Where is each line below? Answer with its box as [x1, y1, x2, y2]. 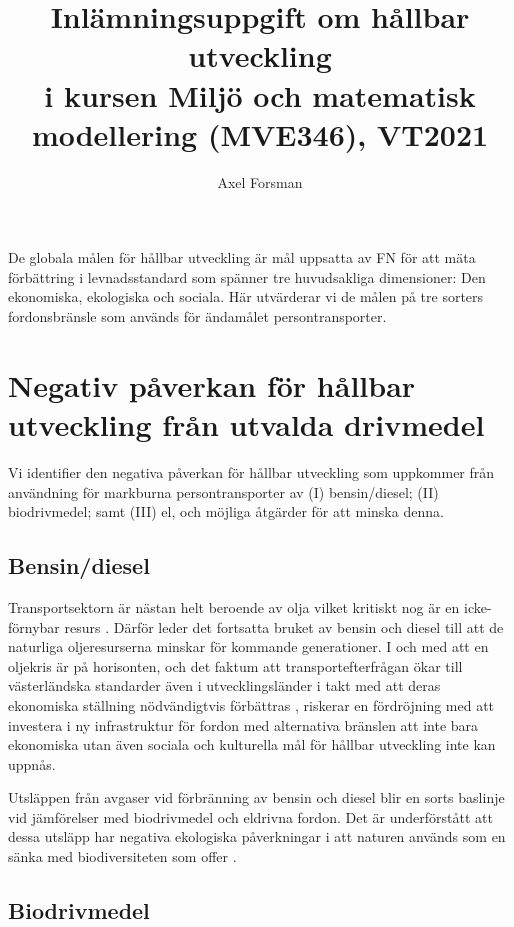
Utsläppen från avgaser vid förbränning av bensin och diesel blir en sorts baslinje [8, 787, 505, 808]
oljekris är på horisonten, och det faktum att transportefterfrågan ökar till [8, 655, 463, 676]
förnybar [8, 616, 60, 637]
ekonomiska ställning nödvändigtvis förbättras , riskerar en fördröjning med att [8, 694, 495, 715]
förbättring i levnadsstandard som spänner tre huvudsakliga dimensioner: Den [8, 266, 486, 287]
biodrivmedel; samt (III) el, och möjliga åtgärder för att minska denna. [8, 501, 444, 522]
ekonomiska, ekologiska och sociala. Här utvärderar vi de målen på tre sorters [8, 286, 484, 307]
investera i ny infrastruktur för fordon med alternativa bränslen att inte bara [8, 714, 479, 735]
